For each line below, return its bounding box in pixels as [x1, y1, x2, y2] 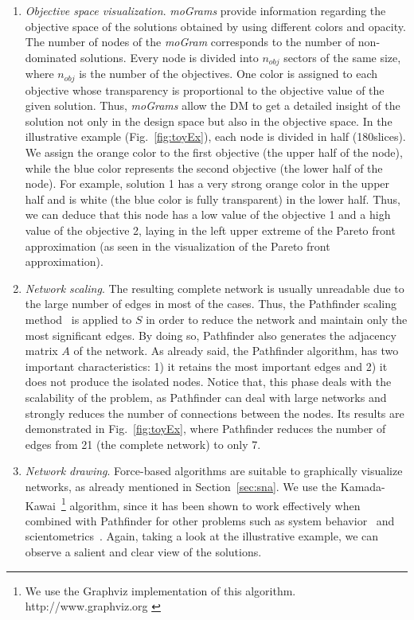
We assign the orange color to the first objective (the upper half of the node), [25, 144, 403, 161]
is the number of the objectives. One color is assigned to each [79, 65, 378, 82]
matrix [25, 342, 58, 359]
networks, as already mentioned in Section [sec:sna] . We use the [25, 478, 338, 494]
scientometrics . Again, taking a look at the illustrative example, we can [25, 528, 379, 544]
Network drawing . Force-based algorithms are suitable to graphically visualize [25, 462, 403, 479]
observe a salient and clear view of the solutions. [25, 543, 262, 560]
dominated [25, 49, 77, 65]
